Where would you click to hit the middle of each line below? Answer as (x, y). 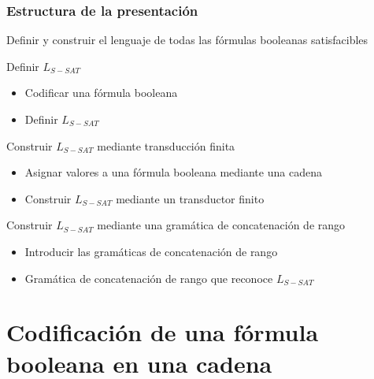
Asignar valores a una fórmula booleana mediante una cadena (173, 172)
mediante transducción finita (166, 145)
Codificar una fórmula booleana (101, 93)
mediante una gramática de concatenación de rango (221, 225)
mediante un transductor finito (190, 198)
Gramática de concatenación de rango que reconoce (149, 278)
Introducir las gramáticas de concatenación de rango (151, 251)
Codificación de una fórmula (163, 332)
